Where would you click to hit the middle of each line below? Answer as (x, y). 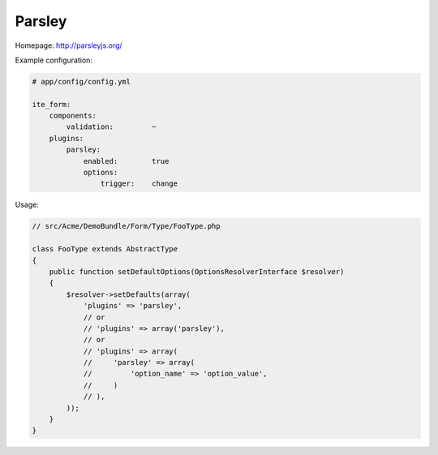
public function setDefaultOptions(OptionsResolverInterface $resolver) (197, 271)
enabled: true (126, 161)
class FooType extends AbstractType (105, 249)
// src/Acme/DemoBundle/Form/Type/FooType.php (126, 226)
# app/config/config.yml (82, 82)
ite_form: (52, 104)
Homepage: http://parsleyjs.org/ (69, 45)
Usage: (27, 205)
